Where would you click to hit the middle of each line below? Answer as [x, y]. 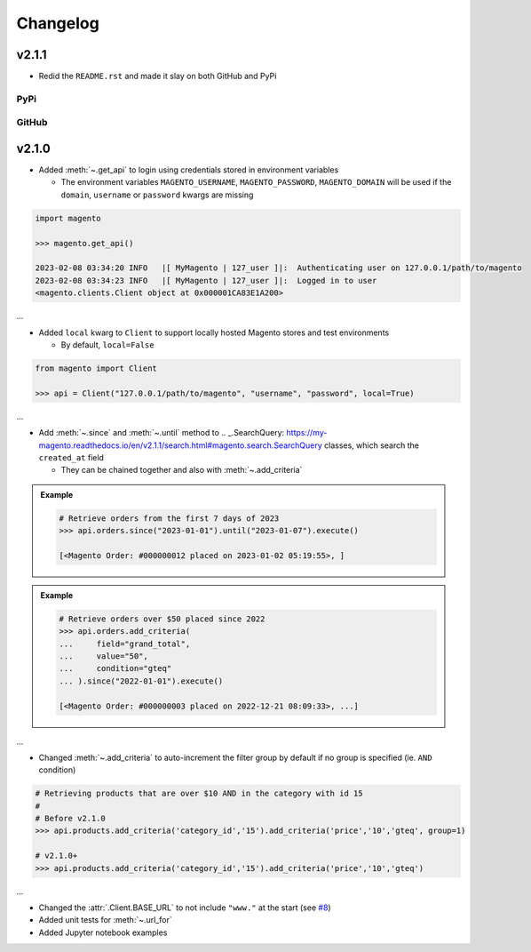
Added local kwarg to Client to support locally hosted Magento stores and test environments [214, 332]
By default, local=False [107, 344]
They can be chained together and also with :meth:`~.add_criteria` [182, 470]
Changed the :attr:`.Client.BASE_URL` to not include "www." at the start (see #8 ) [185, 908]
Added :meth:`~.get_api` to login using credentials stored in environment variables [189, 170]
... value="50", [103, 656]
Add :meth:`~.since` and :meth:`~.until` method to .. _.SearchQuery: [162, 433]
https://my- [307, 433]
